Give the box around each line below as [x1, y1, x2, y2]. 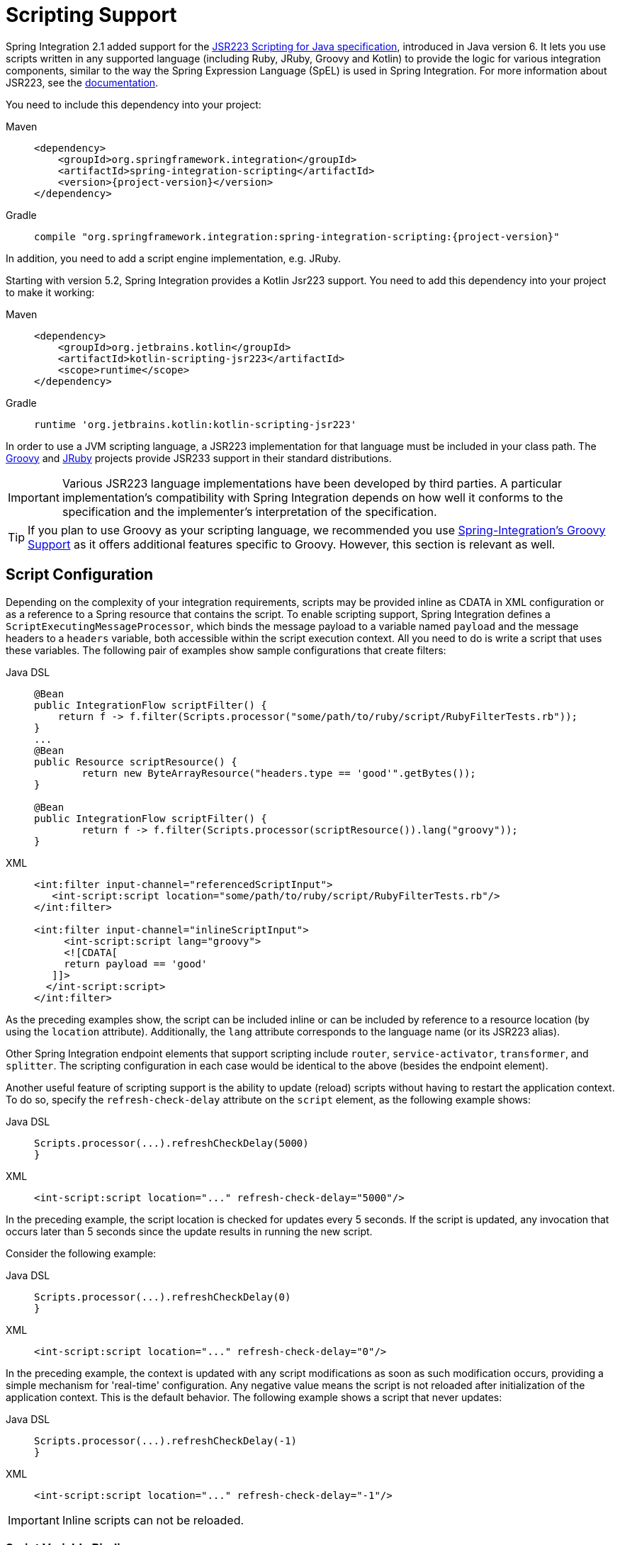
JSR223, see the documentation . [6, 76, 159, 89]
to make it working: [6, 286, 95, 298]
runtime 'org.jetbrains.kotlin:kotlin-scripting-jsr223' [34, 418, 357, 430]
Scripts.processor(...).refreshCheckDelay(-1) [34, 1434, 297, 1446]
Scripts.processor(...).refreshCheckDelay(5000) [34, 1137, 309, 1149]
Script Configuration [6, 566, 154, 584]
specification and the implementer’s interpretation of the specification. [62, 504, 437, 519]
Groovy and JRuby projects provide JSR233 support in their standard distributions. [6, 451, 392, 464]
